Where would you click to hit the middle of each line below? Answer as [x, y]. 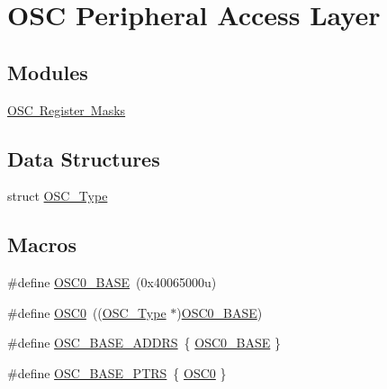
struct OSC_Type [58, 196]
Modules [48, 72]
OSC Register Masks [67, 109]
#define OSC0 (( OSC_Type [87, 312]
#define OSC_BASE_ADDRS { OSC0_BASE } [144, 343]
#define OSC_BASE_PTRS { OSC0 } [117, 372]
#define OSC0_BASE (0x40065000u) [112, 282]
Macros [42, 244]
